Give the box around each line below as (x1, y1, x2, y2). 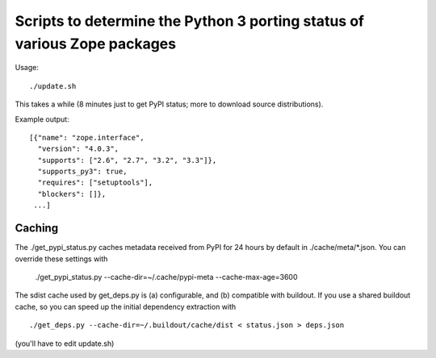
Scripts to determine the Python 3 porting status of (15, 12, 365, 30)
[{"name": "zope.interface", (29, 133, 145, 142)
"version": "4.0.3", (37, 144, 119, 153)
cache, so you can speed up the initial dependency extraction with (15, 302, 237, 311)
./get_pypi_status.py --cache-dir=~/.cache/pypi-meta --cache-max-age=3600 (35, 272, 298, 281)
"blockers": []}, (37, 189, 107, 198)
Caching (15, 222, 59, 235)
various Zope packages (15, 35, 177, 52)
